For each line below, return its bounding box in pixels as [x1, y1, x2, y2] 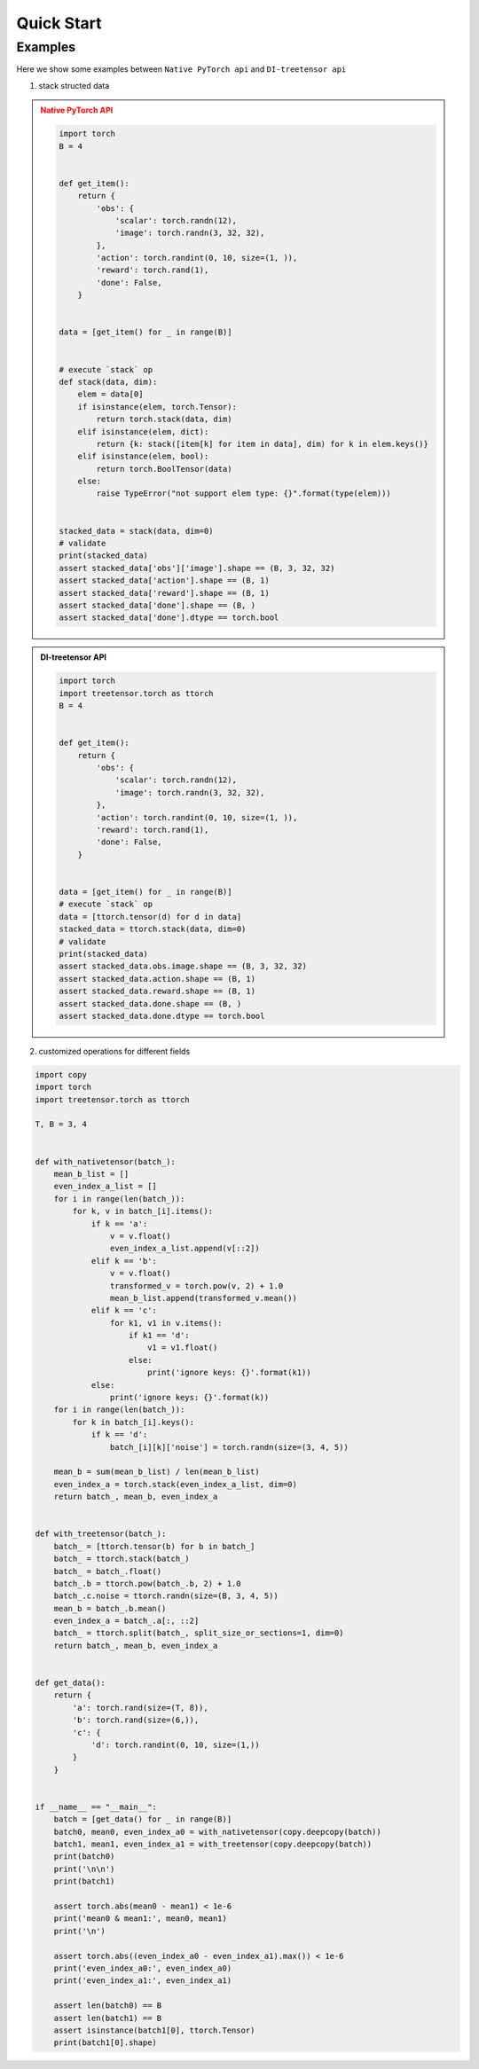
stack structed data [38, 80, 110, 90]
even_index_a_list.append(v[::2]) [109, 1243, 261, 1254]
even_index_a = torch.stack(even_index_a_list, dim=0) [53, 1479, 297, 1489]
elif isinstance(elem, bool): [77, 451, 209, 461]
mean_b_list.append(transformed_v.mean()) [109, 1293, 297, 1303]
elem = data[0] [77, 389, 144, 399]
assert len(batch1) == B [53, 2013, 162, 2023]
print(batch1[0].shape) [53, 2038, 157, 2048]
